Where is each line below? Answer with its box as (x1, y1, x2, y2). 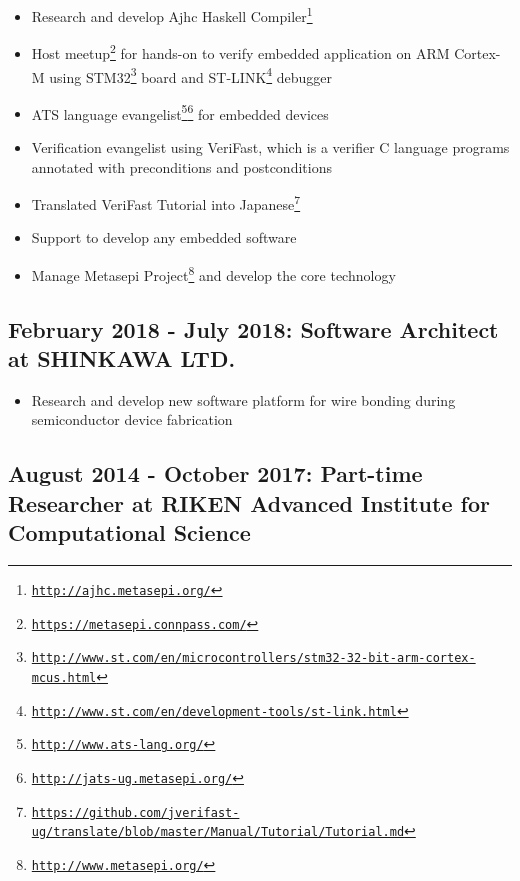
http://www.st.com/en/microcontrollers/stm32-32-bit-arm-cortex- (31, 651, 476, 666)
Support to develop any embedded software (31, 227, 297, 248)
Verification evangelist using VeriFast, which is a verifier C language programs (31, 137, 510, 157)
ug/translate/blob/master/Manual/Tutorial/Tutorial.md (31, 825, 405, 840)
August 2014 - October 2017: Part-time (8, 458, 423, 489)
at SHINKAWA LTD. (8, 343, 236, 374)
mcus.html (31, 671, 97, 686)
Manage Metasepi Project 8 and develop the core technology (31, 262, 396, 285)
